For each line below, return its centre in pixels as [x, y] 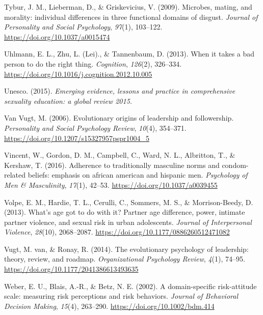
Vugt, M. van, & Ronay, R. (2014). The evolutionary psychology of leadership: [126, 249]
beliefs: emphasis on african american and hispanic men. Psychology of [138, 175]
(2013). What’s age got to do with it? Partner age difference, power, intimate [125, 212]
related [15, 175]
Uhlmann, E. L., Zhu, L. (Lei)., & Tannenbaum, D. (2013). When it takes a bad [129, 54]
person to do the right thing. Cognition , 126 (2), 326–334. [93, 63]
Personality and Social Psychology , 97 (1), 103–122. [83, 27]
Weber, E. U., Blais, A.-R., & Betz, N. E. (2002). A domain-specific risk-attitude [130, 286]
